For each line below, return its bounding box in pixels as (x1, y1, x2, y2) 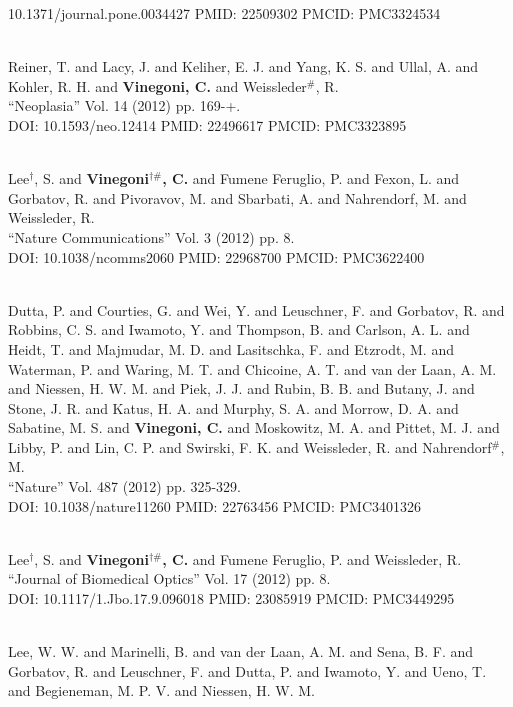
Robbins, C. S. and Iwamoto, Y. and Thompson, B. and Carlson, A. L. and (8, 319, 470, 340)
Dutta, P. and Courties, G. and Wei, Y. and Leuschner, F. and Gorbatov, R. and (8, 299, 505, 320)
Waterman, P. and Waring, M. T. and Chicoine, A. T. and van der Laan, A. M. (8, 358, 497, 379)
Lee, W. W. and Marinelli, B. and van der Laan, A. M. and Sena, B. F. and (8, 641, 474, 662)
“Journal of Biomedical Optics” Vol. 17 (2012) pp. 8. (8, 568, 331, 589)
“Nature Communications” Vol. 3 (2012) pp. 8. (8, 226, 295, 247)
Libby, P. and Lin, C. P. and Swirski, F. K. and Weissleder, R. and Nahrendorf (8, 436, 492, 457)
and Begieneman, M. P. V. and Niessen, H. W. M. (8, 680, 315, 701)
